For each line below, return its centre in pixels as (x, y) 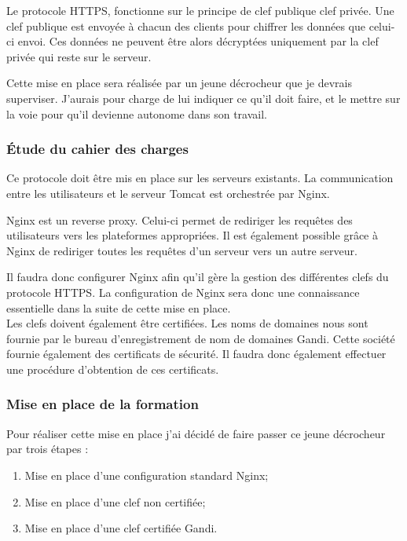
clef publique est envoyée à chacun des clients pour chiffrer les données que (186, 26)
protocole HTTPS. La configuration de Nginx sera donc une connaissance (183, 292)
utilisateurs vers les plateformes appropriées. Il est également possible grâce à (192, 235)
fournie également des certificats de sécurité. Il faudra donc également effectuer (196, 354)
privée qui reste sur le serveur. (79, 56)
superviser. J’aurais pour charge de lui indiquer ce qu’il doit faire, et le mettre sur (203, 98)
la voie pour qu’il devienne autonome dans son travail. (137, 113)
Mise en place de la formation (103, 404)
